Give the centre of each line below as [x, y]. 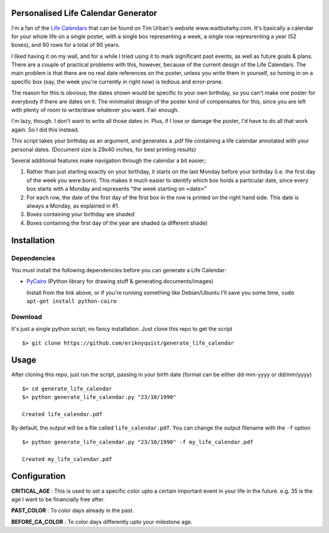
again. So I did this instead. [45, 129]
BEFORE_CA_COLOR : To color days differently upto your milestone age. [102, 521]
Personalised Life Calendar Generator [84, 13]
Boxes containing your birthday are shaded [80, 214]
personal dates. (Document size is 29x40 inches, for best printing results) [104, 149]
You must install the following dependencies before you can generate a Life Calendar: [119, 270]
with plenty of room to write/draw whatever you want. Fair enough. [95, 110]
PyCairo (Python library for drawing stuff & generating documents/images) [120, 281]
